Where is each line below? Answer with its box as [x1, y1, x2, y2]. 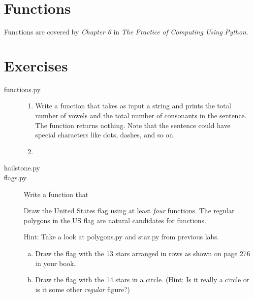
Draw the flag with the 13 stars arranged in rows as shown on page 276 [35, 248, 251, 258]
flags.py [4, 172, 27, 182]
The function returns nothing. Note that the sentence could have [35, 120, 230, 130]
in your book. [35, 258, 76, 268]
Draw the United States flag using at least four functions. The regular [24, 205, 235, 216]
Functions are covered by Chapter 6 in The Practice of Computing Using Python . [4, 27, 248, 37]
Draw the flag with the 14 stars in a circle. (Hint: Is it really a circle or [35, 274, 250, 285]
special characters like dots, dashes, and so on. [35, 130, 175, 140]
